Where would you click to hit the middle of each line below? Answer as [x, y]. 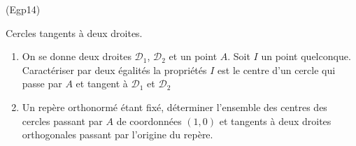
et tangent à [102, 83]
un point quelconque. [306, 56]
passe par [42, 83]
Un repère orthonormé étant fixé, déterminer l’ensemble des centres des [175, 107]
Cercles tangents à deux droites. [74, 32]
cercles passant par [62, 121]
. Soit [239, 56]
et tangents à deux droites [275, 121]
